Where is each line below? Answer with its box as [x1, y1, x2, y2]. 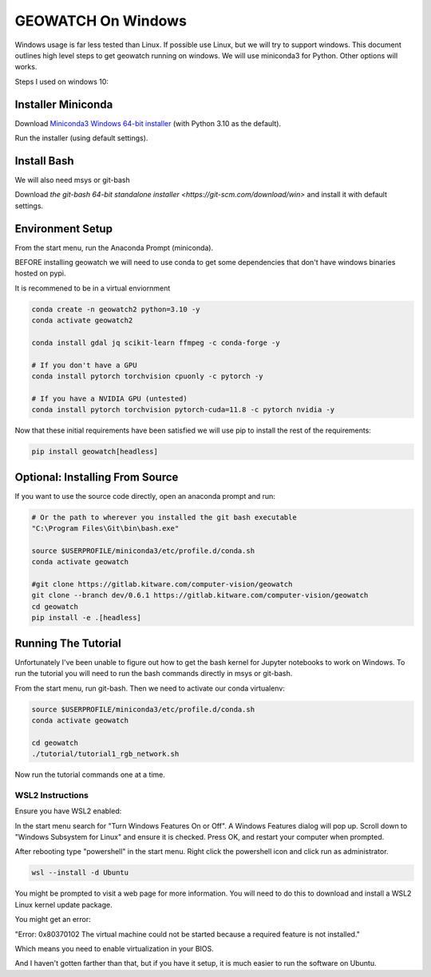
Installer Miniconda [14, 97, 113, 111]
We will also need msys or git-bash [14, 175, 131, 184]
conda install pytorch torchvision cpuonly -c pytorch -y [31, 372, 263, 381]
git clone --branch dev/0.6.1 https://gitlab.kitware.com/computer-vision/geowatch [31, 591, 369, 600]
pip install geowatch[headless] [31, 447, 159, 457]
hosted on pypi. [14, 268, 66, 279]
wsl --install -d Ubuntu [31, 868, 129, 877]
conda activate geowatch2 [31, 316, 133, 325]
